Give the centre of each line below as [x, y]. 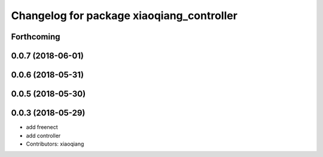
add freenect [42, 127]
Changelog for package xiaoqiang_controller [124, 16]
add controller [43, 136]
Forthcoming [36, 37]
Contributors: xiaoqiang [55, 144]
